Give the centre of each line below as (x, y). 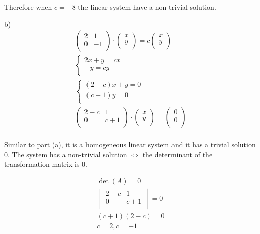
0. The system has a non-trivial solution (66, 154)
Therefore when (28, 7)
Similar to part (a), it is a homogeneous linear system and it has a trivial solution (130, 144)
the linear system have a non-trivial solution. (147, 7)
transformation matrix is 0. (46, 164)
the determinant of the (178, 154)
